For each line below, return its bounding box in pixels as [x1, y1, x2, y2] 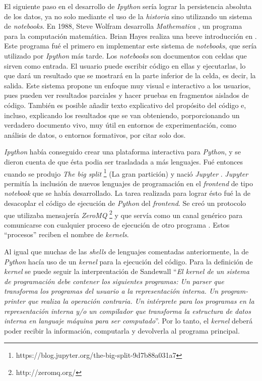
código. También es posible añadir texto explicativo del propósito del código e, [4, 99, 246, 110]
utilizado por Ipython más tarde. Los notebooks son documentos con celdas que [4, 50, 247, 61]
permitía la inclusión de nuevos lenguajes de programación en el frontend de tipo [4, 178, 253, 188]
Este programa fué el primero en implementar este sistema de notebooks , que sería [4, 40, 257, 51]
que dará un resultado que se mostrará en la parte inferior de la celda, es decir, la [4, 70, 256, 81]
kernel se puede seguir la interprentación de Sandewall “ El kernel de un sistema [4, 266, 249, 277]
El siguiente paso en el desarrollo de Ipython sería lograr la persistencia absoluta [4, 1, 252, 11]
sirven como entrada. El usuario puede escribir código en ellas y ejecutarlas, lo [4, 60, 246, 71]
